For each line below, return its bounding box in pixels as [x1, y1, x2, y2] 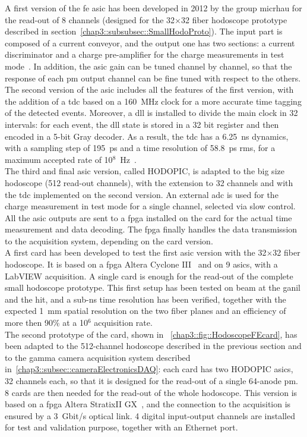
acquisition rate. [94, 316, 153, 329]
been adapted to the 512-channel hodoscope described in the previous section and [5, 339, 302, 352]
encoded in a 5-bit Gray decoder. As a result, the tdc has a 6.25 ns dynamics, [5, 130, 289, 142]
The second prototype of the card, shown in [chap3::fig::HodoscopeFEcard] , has [5, 328, 297, 340]
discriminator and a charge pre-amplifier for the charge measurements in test [5, 48, 284, 61]
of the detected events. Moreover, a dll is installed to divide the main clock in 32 [5, 106, 298, 119]
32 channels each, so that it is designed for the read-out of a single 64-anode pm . [5, 375, 298, 386]
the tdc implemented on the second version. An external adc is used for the [5, 188, 278, 200]
